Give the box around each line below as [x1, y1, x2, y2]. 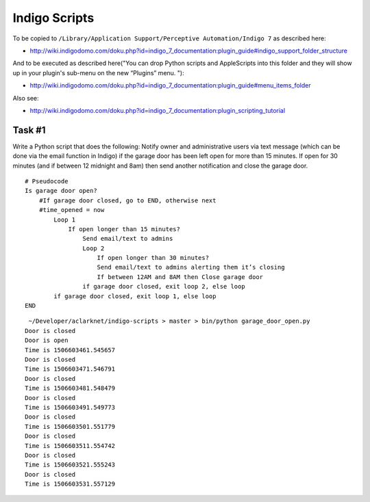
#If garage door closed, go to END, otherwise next [38, 196, 217, 204]
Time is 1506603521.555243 [25, 461, 116, 468]
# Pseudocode [25, 177, 69, 185]
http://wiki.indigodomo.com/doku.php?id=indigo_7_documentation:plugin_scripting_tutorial [29, 106, 286, 114]
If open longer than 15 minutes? [68, 225, 181, 233]
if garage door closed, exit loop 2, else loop [82, 282, 246, 291]
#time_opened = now [38, 206, 105, 214]
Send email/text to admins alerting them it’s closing [97, 263, 285, 272]
